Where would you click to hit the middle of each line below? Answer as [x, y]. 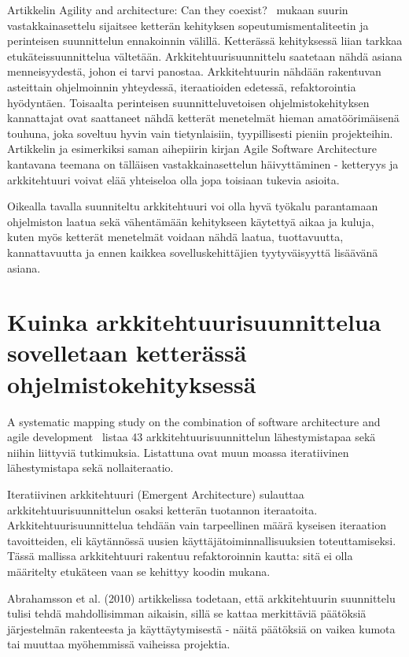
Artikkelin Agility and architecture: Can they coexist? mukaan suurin [178, 9]
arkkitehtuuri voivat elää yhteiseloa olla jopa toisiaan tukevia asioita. [173, 179]
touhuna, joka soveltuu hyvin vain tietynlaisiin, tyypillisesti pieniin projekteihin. [200, 133]
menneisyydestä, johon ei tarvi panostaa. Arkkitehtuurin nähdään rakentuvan [194, 71]
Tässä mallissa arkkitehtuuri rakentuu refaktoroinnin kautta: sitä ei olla [180, 556]
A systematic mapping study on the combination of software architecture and [194, 421]
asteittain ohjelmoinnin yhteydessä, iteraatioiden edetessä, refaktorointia [182, 86]
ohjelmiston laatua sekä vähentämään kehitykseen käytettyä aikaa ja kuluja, [191, 221]
